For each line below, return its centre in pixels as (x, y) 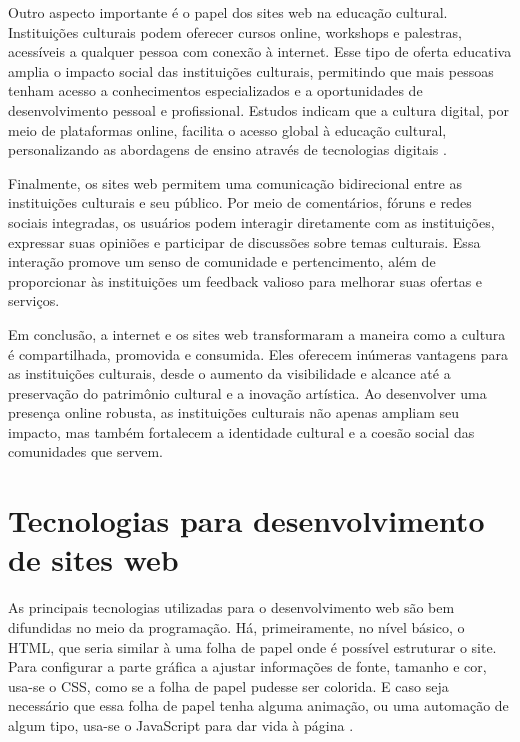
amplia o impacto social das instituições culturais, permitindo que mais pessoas (251, 70)
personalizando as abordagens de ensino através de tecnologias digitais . (227, 149)
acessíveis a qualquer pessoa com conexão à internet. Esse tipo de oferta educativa (260, 51)
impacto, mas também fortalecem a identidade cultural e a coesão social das (241, 431)
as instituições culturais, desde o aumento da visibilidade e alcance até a (229, 373)
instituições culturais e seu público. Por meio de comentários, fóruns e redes (240, 202)
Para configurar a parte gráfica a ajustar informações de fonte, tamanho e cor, (247, 666)
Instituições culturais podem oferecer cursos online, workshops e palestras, (235, 31)
